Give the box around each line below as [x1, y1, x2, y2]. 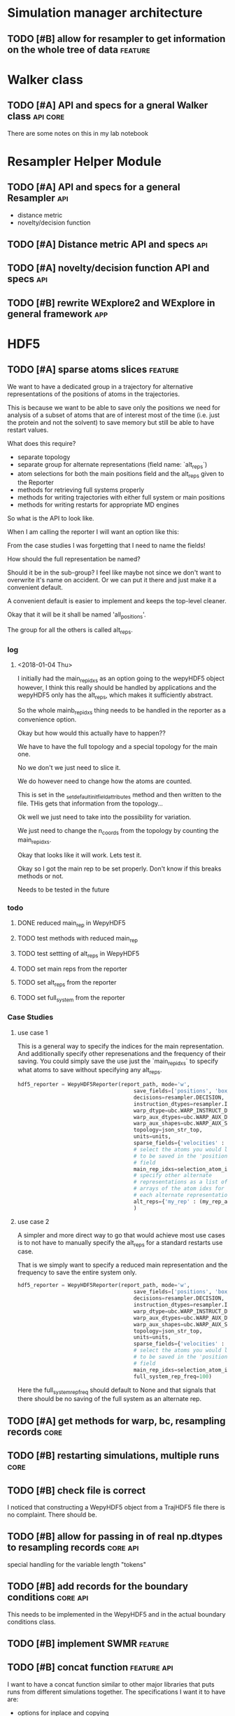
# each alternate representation [133, 1192, 231, 1199]
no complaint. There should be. [7, 1510, 97, 1519]
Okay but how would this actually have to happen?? [17, 729, 166, 737]
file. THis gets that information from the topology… [17, 799, 163, 808]
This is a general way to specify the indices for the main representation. [17, 1041, 225, 1050]
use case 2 [17, 1217, 50, 1225]
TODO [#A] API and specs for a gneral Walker [7, 99, 208, 111]
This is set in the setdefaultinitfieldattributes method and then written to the [17, 790, 222, 801]
